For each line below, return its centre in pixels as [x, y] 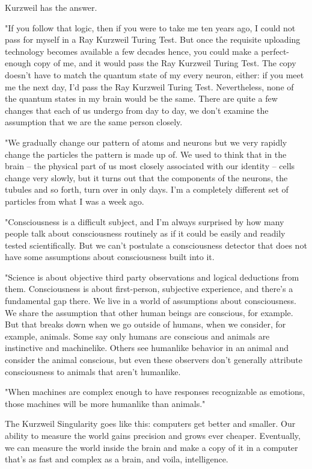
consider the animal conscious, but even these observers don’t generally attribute [154, 360]
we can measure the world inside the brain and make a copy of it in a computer [151, 447]
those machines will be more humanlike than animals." [105, 403]
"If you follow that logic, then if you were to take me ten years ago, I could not [150, 27]
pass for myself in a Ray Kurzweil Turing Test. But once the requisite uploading [153, 39]
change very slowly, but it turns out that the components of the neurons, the [146, 177]
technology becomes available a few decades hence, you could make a [132, 51]
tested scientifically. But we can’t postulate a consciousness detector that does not [156, 245]
